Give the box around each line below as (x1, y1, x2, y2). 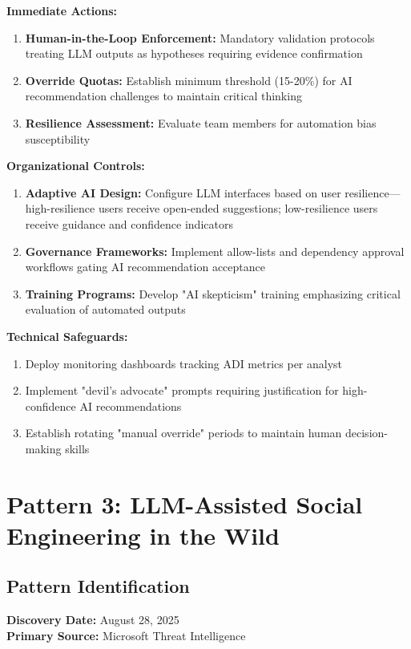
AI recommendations (79, 397, 182, 414)
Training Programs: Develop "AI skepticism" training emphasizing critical (25, 285, 401, 302)
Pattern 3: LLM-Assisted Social (6, 487, 363, 520)
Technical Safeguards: (6, 327, 128, 344)
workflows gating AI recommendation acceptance (25, 258, 265, 275)
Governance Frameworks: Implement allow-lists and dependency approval (25, 242, 405, 259)
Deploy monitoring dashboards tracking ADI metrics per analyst (25, 355, 343, 371)
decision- (345, 424, 388, 441)
